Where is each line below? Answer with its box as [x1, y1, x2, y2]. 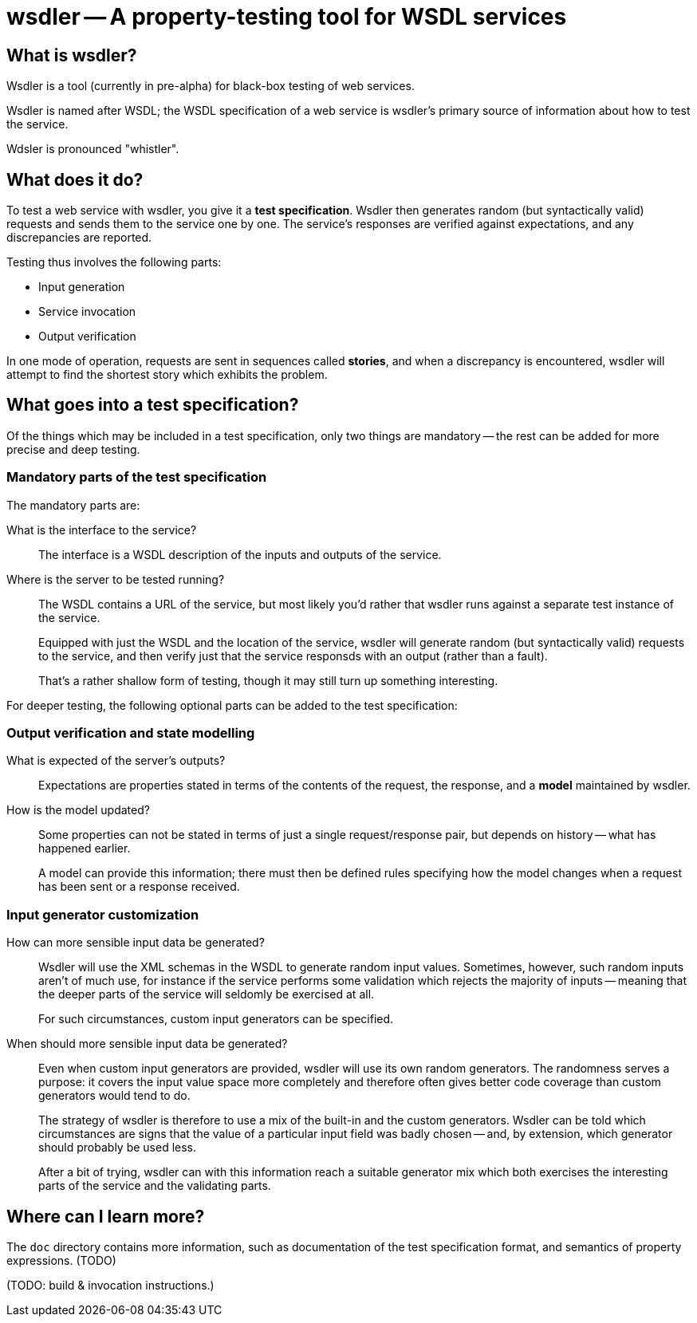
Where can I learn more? [6, 1206, 205, 1227]
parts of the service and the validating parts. [38, 1179, 271, 1193]
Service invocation [38, 305, 136, 319]
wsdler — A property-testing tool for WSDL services [6, 3, 567, 30]
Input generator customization [6, 906, 199, 923]
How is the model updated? [6, 803, 150, 817]
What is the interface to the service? [6, 522, 197, 537]
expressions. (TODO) [6, 1253, 116, 1267]
